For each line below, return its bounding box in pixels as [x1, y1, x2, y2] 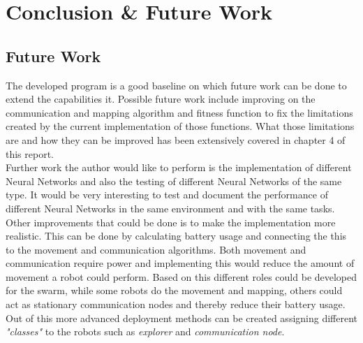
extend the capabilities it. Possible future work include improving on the [6, 92, 316, 106]
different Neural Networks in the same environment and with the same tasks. [6, 200, 335, 215]
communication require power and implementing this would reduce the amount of [6, 256, 355, 270]
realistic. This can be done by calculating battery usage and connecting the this [6, 228, 347, 243]
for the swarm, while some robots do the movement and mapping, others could [6, 283, 343, 298]
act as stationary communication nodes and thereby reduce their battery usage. [6, 297, 346, 312]
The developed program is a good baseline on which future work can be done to [6, 78, 347, 92]
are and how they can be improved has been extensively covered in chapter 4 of [6, 132, 346, 147]
